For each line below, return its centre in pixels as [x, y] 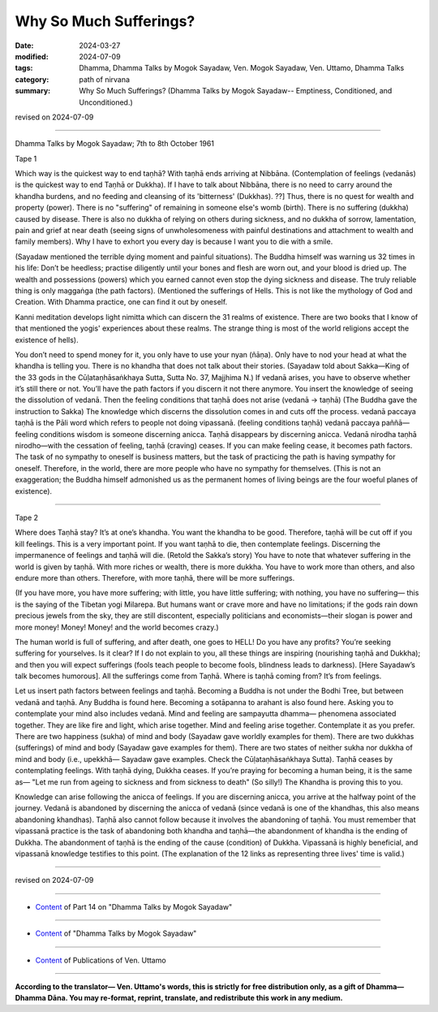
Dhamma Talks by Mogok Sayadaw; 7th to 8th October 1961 [115, 144]
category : [32, 79]
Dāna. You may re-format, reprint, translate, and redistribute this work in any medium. [195, 998]
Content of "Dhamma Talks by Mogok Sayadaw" [116, 933]
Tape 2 [27, 517]
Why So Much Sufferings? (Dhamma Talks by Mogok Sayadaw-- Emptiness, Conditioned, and [236, 91]
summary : [33, 91]
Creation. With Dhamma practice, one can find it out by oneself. [121, 302]
